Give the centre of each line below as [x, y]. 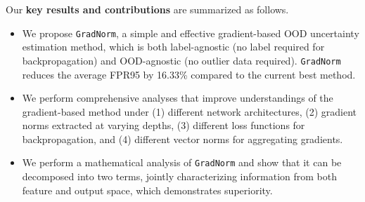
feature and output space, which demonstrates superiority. [147, 190]
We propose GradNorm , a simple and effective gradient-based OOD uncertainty [191, 33]
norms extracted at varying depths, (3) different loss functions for [164, 125]
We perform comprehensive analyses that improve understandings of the [178, 98]
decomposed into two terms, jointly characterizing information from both [179, 176]
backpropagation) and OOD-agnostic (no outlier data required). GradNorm [181, 60]
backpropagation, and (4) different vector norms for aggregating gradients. [182, 139]
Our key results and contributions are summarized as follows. [147, 9]
